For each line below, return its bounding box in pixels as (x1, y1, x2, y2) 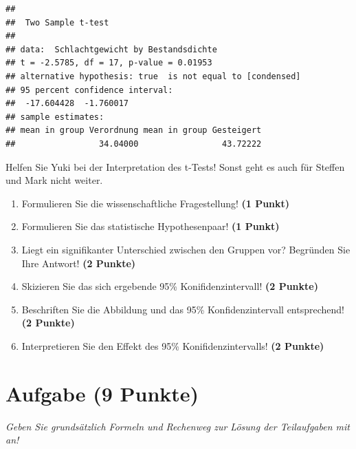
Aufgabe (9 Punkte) (5, 379, 199, 407)
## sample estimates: (5, 112, 104, 122)
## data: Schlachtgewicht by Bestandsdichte (5, 44, 217, 54)
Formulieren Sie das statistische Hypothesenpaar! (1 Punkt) (21, 219, 280, 233)
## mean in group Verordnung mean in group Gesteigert (5, 125, 262, 136)
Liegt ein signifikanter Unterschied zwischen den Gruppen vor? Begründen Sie (21, 242, 351, 256)
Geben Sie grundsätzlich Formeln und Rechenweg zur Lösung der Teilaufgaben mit (5, 419, 350, 433)
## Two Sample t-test (5, 17, 109, 28)
